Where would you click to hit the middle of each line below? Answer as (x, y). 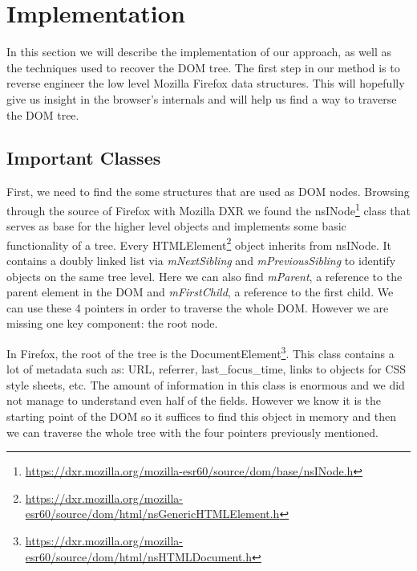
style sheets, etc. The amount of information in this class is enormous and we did (206, 384)
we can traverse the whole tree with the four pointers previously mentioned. (193, 432)
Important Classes (84, 158)
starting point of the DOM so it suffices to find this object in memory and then (201, 416)
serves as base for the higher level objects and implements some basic (176, 226)
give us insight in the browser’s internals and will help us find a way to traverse (202, 98)
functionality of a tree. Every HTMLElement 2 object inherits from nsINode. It (199, 243)
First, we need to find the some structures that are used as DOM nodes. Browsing (208, 192)
